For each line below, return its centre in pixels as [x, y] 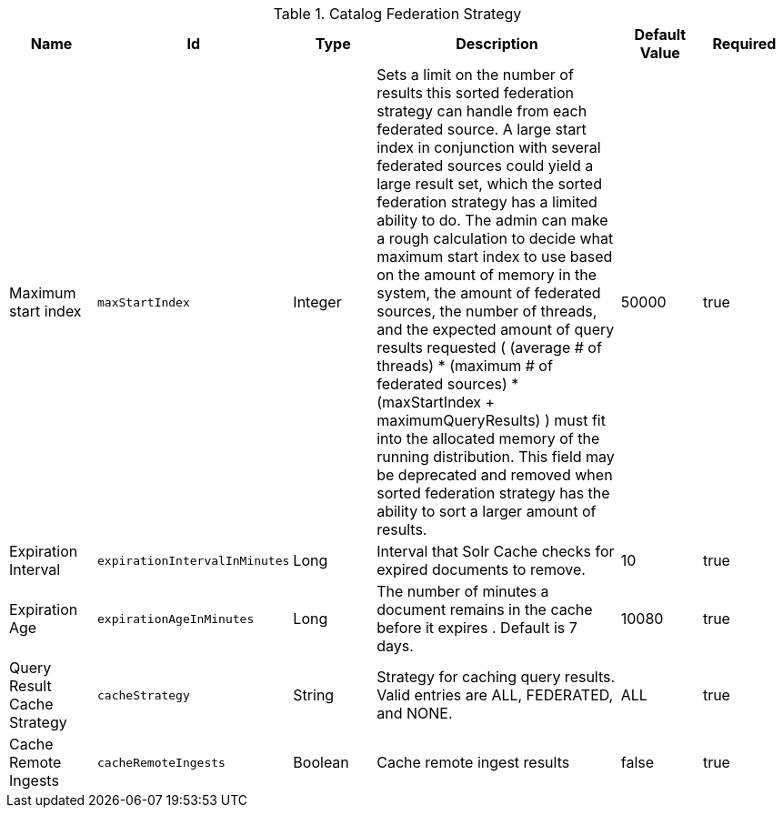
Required [744, 44]
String [314, 695]
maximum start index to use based [495, 257]
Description [497, 44]
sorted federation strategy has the [493, 493]
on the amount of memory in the [487, 275]
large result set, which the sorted [489, 184]
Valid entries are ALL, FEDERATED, [495, 695]
